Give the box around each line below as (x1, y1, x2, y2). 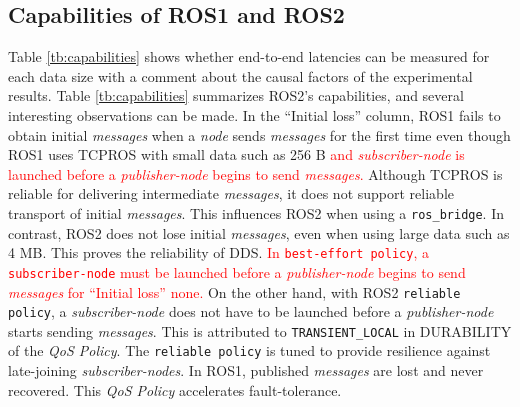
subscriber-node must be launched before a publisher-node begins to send (8, 261, 466, 282)
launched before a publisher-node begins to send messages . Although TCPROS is (8, 163, 503, 184)
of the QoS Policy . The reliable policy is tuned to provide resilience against (8, 340, 491, 361)
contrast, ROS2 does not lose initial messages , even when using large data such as (8, 222, 510, 243)
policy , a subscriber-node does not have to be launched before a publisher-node (8, 301, 494, 322)
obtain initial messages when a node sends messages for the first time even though (8, 124, 511, 145)
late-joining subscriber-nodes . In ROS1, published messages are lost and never (8, 360, 484, 381)
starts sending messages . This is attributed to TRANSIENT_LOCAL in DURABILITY (8, 320, 512, 341)
